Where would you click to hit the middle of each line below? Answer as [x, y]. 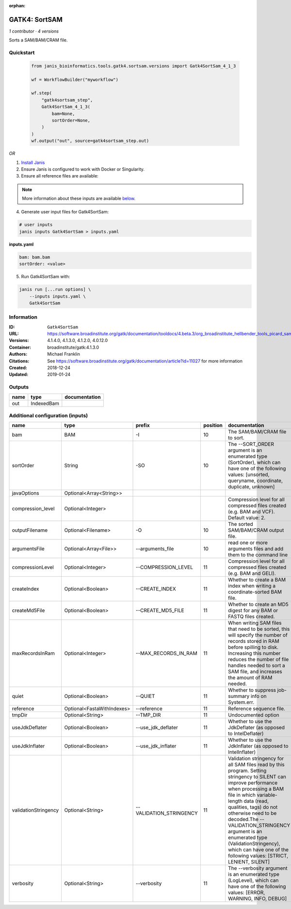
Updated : [19, 374]
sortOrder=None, [71, 120]
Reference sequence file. [257, 709]
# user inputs [36, 225]
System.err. [241, 702]
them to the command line [258, 555]
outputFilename [30, 530]
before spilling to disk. [253, 647]
